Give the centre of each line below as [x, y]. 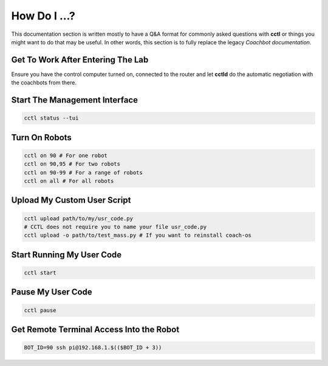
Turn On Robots [42, 137]
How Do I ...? [43, 16]
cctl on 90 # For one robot [66, 155]
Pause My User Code [52, 292]
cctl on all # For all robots [69, 181]
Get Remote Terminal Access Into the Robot [95, 329]
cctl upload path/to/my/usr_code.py [79, 218]
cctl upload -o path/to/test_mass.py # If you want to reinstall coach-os [138, 236]
